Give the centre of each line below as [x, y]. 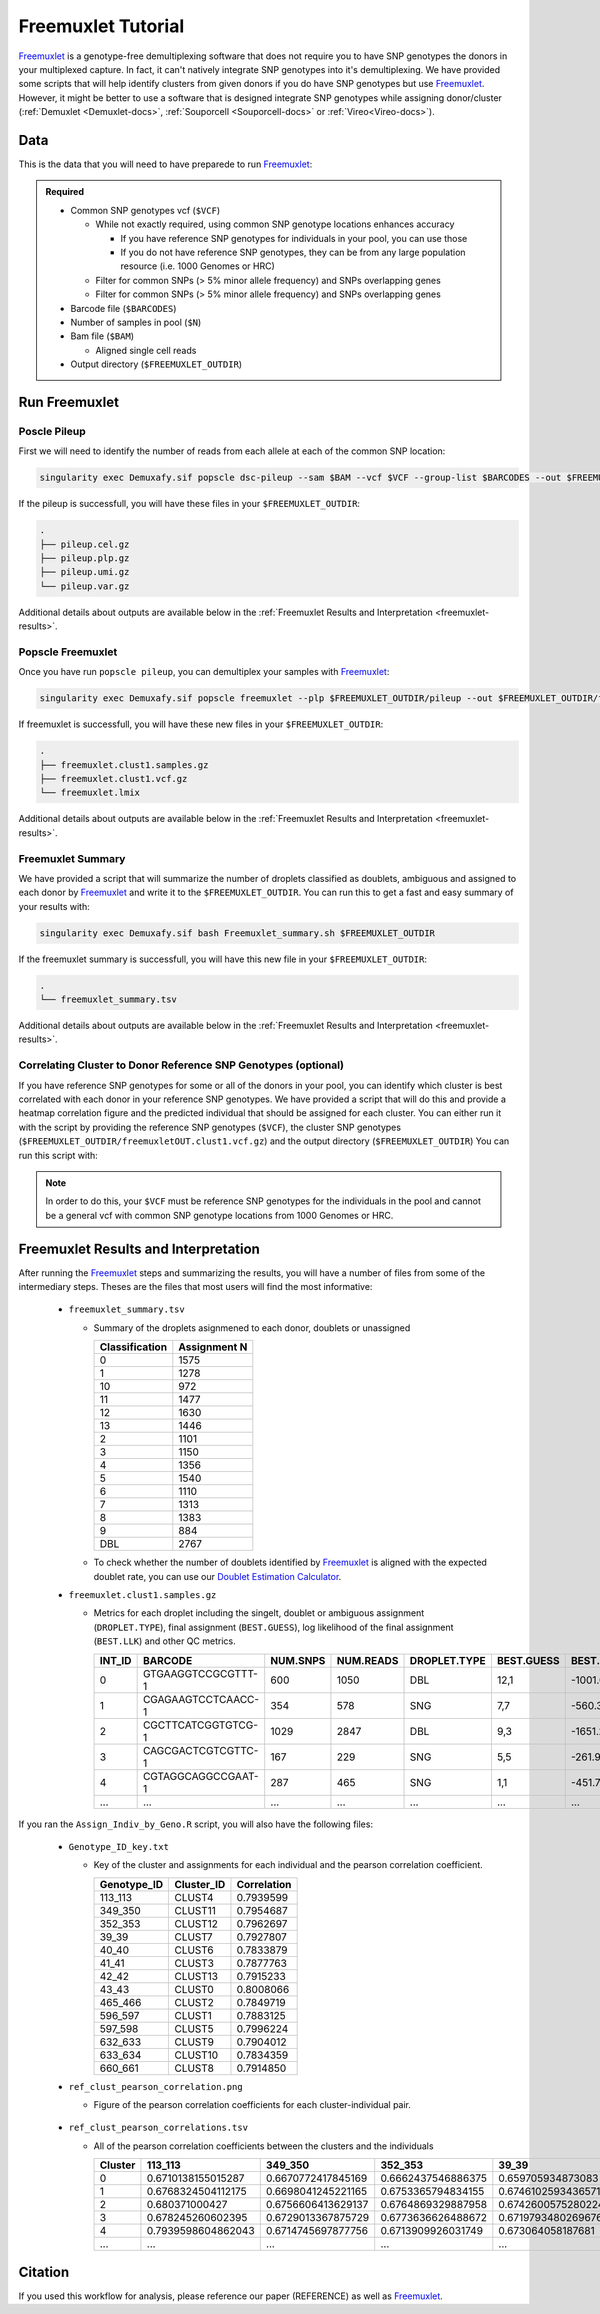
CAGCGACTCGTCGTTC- [200, 1750]
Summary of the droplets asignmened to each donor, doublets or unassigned [252, 1327]
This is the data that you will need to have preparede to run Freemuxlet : [165, 164]
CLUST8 [194, 2068]
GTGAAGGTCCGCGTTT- [200, 1673]
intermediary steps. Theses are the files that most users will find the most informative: [195, 1286]
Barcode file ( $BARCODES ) [123, 308]
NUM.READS [367, 1660]
